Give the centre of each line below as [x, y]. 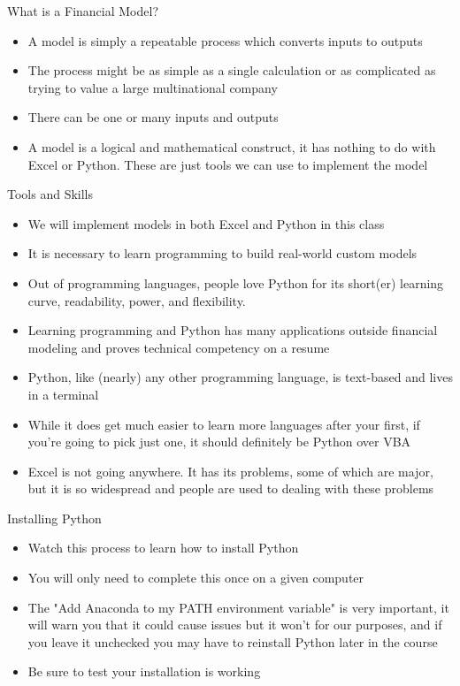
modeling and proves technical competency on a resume [179, 347]
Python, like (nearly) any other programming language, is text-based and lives [240, 377]
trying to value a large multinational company [153, 87]
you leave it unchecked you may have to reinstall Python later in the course [233, 641]
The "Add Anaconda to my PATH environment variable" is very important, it [238, 607]
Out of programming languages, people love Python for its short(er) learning [236, 282]
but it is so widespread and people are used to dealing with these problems [231, 488]
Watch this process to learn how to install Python [163, 548]
